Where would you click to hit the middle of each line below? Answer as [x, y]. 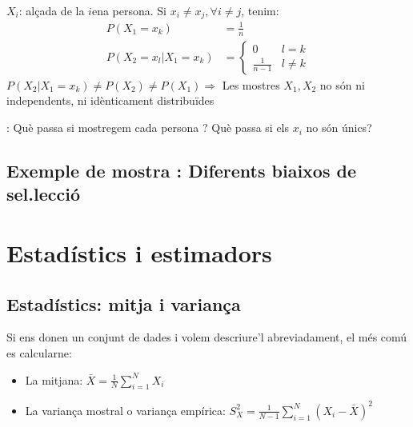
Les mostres [251, 84]
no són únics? [339, 128]
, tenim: [260, 10]
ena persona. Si [129, 10]
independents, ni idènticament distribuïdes [110, 100]
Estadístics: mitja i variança [124, 303]
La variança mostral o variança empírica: [125, 410]
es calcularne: [39, 352]
